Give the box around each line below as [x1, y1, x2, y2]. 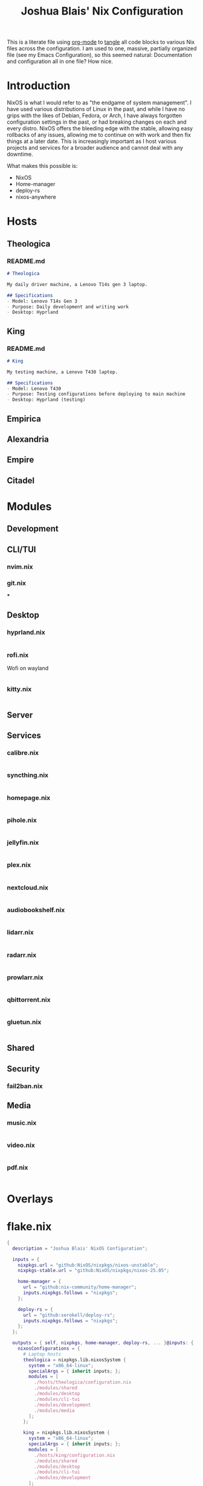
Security [7, 1064, 40, 1074]
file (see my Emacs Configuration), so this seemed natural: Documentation [7, 52, 192, 59]
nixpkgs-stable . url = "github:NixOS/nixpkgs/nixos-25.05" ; [18, 1268, 170, 1274]
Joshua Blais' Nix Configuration [21, 4, 184, 18]
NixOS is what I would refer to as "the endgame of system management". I [7, 99, 192, 107]
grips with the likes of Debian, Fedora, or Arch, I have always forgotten [7, 112, 182, 119]
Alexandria [7, 434, 49, 444]
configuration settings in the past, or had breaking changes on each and [7, 118, 187, 125]
